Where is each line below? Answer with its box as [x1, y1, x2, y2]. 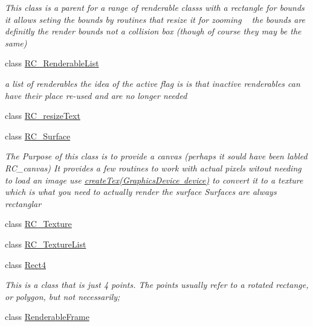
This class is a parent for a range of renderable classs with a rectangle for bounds [5, 1, 305, 13]
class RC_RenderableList [5, 57, 99, 69]
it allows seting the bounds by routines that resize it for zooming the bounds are [5, 13, 306, 25]
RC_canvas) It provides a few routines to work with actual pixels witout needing [5, 161, 302, 174]
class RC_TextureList [5, 237, 86, 250]
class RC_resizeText [5, 109, 80, 122]
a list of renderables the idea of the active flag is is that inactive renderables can [5, 77, 300, 89]
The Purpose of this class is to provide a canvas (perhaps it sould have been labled [5, 150, 308, 162]
